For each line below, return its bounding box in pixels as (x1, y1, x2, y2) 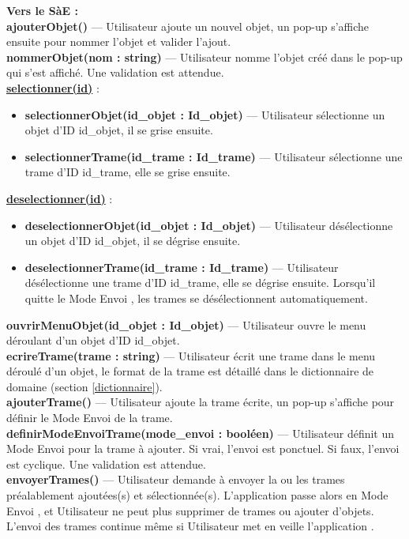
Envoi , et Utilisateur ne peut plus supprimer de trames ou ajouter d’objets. (6, 502, 374, 518)
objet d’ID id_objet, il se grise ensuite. (24, 122, 213, 138)
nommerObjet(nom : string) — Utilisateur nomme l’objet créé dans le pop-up (6, 48, 403, 65)
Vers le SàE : (6, 2, 78, 18)
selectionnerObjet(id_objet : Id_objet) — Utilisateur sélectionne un (24, 106, 385, 122)
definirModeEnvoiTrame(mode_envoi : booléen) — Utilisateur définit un (6, 424, 395, 441)
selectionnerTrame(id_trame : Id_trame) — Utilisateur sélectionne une (24, 148, 403, 164)
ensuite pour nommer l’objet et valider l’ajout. (6, 33, 231, 50)
